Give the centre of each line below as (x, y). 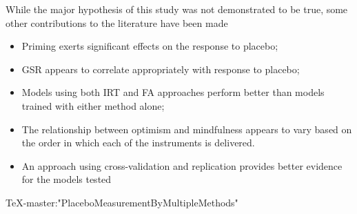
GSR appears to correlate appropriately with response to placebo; (161, 69)
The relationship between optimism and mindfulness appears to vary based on (187, 129)
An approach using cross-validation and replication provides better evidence (182, 165)
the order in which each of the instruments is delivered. (138, 143)
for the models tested (67, 179)
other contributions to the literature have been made (117, 22)
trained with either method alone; (93, 105)
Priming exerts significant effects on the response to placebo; (150, 46)
